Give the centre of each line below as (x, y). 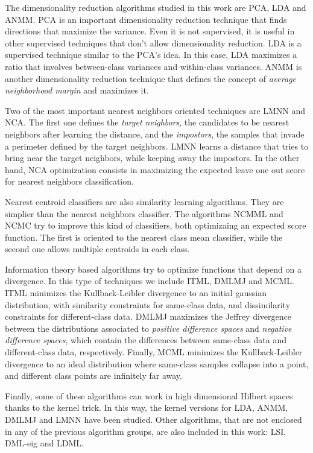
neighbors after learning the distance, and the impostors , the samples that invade (155, 134)
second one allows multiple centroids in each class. (97, 249)
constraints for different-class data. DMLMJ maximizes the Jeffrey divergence (148, 316)
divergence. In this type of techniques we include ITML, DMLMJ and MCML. (150, 281)
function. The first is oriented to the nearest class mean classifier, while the (144, 237)
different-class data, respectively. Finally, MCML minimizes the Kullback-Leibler (154, 352)
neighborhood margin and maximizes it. (77, 90)
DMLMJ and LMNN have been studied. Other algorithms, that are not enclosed (153, 419)
